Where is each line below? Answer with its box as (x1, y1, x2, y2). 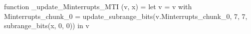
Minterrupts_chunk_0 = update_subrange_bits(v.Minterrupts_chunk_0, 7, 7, (4, 11, 248, 21)
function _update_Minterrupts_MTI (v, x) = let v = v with (4, 1, 192, 11)
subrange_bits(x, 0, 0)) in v (4, 20, 89, 31)
